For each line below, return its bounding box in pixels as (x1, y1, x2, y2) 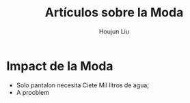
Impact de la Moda (6, 58, 113, 74)
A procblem (16, 88, 49, 96)
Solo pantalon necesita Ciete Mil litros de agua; (16, 80, 150, 89)
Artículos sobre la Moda (44, 5, 184, 20)
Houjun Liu (98, 27, 130, 35)
